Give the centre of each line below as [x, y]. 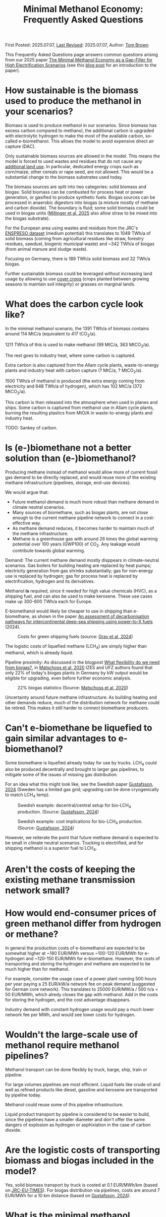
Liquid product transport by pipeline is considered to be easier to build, [78, 1114]
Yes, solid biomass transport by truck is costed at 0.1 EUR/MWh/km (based [81, 1185]
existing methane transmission [70, 880]
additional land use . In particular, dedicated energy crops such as [72, 167]
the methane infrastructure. [40, 534]
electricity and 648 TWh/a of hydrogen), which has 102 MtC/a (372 [74, 386]
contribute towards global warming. [49, 550]
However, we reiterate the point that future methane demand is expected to [82, 837]
